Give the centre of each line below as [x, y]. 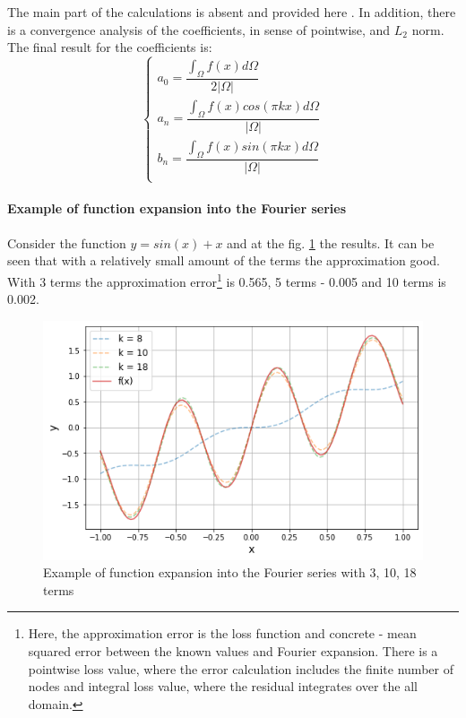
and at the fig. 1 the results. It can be [331, 242]
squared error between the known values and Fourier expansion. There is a [233, 650]
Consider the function [67, 242]
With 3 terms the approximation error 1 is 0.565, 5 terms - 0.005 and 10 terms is [227, 280]
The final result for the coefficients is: [110, 47]
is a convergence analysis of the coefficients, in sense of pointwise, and [199, 29]
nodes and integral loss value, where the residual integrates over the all [223, 686]
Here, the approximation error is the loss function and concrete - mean [222, 633]
